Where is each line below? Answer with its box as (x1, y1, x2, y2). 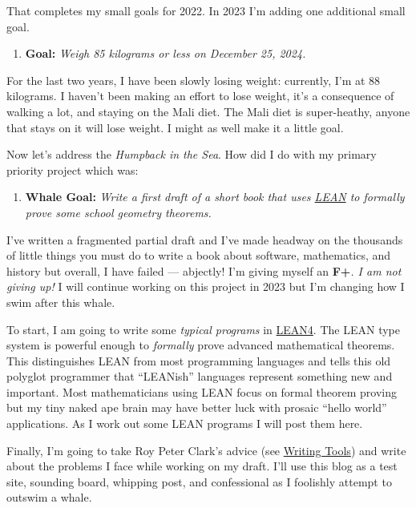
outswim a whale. (6, 489, 92, 506)
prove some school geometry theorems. (25, 204, 212, 220)
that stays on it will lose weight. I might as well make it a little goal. (6, 119, 344, 135)
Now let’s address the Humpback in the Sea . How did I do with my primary (6, 146, 377, 163)
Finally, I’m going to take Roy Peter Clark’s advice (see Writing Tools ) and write (6, 441, 406, 458)
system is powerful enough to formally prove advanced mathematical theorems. (6, 337, 395, 353)
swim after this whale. (6, 293, 115, 310)
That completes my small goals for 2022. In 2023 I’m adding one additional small (6, 2, 406, 18)
